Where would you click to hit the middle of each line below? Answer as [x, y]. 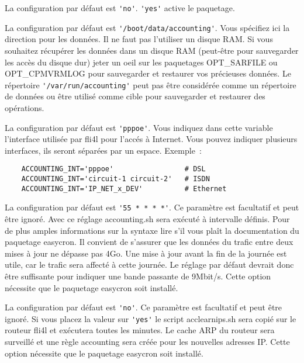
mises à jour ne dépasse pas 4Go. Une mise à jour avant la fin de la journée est [146, 253]
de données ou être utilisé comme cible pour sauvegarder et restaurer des [135, 96]
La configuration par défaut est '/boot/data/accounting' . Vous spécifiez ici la [147, 27]
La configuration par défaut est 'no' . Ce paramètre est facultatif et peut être [144, 307]
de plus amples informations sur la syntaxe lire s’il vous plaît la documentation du [152, 230]
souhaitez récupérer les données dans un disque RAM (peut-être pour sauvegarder [152, 50]
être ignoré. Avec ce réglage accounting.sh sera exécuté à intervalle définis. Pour [147, 219]
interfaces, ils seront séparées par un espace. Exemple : [103, 150]
